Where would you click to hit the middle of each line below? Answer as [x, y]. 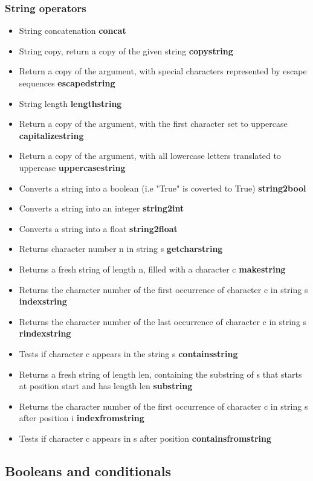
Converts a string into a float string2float [98, 228]
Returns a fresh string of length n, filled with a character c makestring [152, 269]
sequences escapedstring [67, 83]
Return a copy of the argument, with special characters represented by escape [163, 71]
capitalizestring [51, 135]
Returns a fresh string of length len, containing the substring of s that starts [160, 374]
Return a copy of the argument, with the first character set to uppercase [153, 124]
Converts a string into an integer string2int [102, 208]
